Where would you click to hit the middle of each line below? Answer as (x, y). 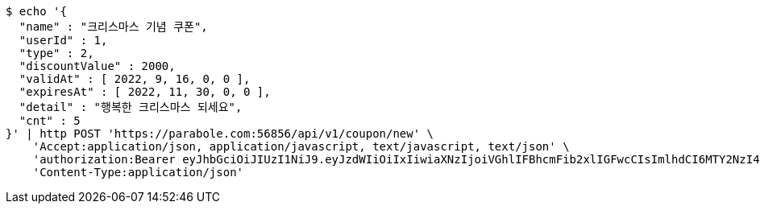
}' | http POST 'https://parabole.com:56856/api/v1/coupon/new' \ (220, 134)
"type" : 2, (56, 53)
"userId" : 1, (63, 40)
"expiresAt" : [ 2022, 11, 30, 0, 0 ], (145, 92)
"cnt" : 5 (50, 121)
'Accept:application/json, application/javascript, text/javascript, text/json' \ (301, 146)
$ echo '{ (36, 11)
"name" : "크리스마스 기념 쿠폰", (113, 27)
